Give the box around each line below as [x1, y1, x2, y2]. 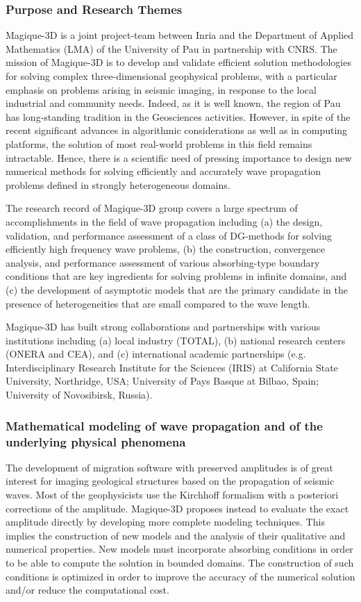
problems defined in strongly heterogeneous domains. [6, 177, 230, 192]
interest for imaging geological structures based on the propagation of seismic [6, 474, 335, 488]
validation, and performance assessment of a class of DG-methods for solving [6, 228, 333, 242]
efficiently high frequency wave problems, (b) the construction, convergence [6, 242, 325, 256]
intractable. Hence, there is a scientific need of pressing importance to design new [6, 150, 352, 165]
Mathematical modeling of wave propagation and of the [6, 417, 323, 434]
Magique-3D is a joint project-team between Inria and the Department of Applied [6, 28, 354, 42]
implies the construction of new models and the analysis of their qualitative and [6, 528, 346, 542]
